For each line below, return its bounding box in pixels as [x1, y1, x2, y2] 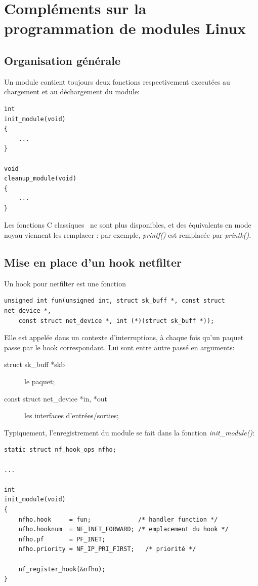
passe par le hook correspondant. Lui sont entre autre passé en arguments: [4, 342, 235, 352]
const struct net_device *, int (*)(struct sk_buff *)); [18, 317, 214, 324]
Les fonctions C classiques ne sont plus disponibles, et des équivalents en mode [4, 219, 251, 230]
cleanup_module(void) [4, 175, 77, 182]
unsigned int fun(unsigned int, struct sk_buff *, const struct [4, 297, 225, 305]
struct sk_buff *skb [4, 359, 65, 370]
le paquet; [24, 376, 55, 387]
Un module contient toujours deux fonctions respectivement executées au [4, 76, 230, 87]
